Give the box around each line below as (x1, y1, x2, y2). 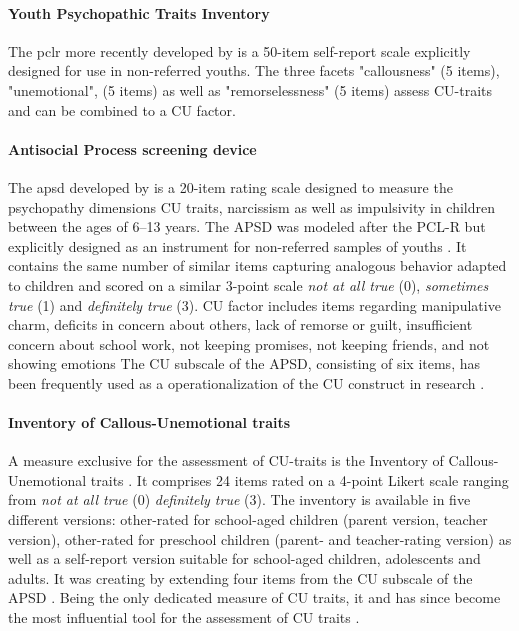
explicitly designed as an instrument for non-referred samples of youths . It (8, 235, 467, 256)
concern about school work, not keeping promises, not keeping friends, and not (8, 333, 490, 354)
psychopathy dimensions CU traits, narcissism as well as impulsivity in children (8, 196, 495, 217)
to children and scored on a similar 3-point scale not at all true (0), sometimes (8, 274, 489, 295)
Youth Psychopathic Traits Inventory (8, 2, 270, 23)
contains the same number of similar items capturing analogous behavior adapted (8, 255, 507, 276)
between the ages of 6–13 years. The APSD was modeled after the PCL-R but (8, 216, 486, 237)
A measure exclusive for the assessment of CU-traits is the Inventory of (8, 450, 444, 471)
